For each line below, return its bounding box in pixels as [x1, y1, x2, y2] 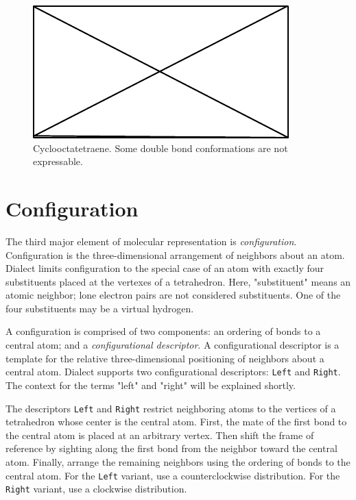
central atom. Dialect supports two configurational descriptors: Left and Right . [5, 364, 341, 379]
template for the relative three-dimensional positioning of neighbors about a [5, 351, 324, 365]
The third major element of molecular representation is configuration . [5, 234, 297, 248]
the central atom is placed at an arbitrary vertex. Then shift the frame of [5, 427, 314, 442]
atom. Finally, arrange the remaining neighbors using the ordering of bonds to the [5, 454, 351, 468]
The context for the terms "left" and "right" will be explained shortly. [5, 377, 296, 392]
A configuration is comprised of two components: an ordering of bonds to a [5, 324, 321, 338]
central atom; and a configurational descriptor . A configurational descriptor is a [5, 338, 340, 352]
